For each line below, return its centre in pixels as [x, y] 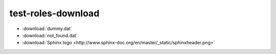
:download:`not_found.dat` [50, 35]
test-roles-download [54, 13]
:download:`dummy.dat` [47, 29]
